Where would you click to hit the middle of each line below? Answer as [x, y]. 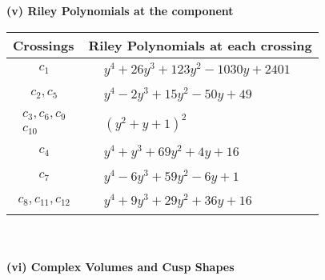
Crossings [44, 45]
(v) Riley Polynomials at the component [120, 10]
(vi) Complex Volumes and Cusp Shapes [120, 266]
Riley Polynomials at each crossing [200, 45]
